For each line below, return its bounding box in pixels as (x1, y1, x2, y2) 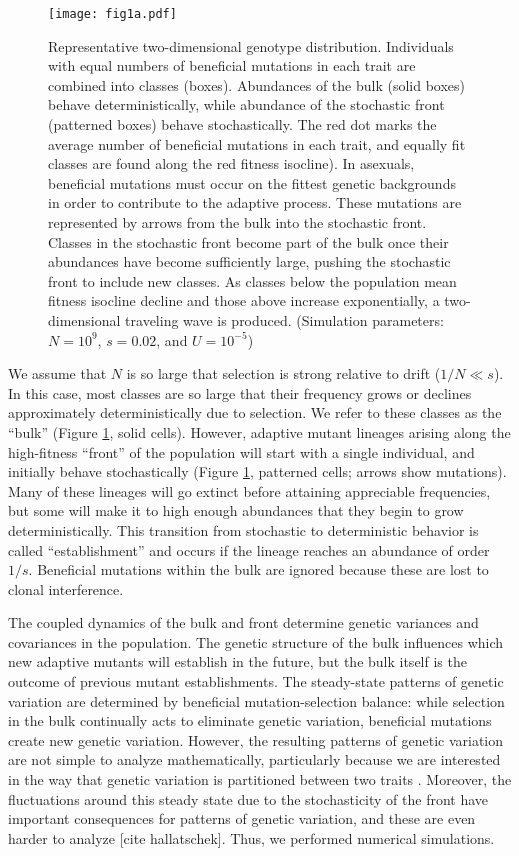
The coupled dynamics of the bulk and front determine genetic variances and (8, 612, 479, 633)
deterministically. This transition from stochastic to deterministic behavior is (8, 519, 479, 540)
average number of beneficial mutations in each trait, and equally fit (48, 133, 466, 154)
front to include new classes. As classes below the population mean (48, 270, 457, 291)
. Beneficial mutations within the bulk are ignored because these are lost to (28, 559, 489, 580)
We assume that (8, 363, 107, 384)
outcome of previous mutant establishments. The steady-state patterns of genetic (8, 671, 504, 692)
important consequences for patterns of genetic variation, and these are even (8, 808, 476, 829)
